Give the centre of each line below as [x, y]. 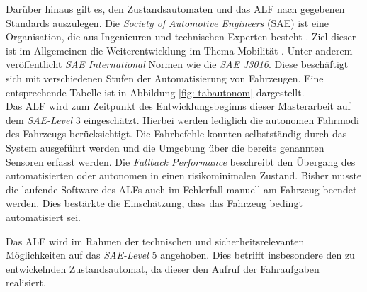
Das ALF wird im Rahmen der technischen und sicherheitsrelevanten [155, 241]
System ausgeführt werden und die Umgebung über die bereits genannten [165, 147]
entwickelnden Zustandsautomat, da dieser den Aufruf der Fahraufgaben [163, 268]
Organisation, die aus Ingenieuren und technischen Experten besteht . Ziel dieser [181, 36]
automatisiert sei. [43, 217]
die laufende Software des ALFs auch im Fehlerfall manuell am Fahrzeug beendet [181, 189]
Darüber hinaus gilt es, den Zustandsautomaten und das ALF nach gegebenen [175, 9]
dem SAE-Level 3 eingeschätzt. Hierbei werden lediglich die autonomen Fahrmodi [182, 119]
